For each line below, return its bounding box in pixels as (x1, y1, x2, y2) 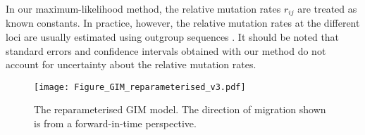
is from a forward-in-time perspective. (34, 116, 197, 131)
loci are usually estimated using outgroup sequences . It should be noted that (6, 30, 340, 44)
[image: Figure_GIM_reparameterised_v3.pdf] (34, 82, 246, 92)
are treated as (297, 1, 357, 15)
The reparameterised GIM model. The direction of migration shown (34, 102, 326, 117)
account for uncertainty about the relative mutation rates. (6, 57, 256, 72)
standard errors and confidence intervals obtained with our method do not (6, 43, 326, 58)
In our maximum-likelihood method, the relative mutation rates (6, 1, 281, 15)
